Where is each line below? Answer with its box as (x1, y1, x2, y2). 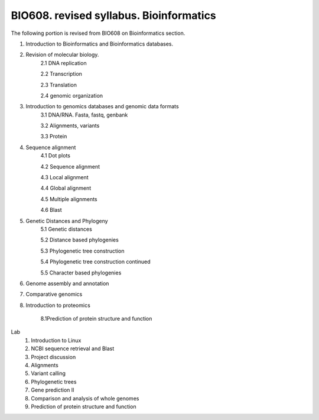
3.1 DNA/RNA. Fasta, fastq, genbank (40, 111, 128, 118)
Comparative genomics (25, 290, 83, 298)
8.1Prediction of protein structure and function (40, 315, 152, 322)
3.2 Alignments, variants (40, 122, 100, 130)
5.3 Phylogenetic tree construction (40, 247, 125, 254)
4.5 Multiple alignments (40, 195, 97, 202)
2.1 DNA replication (40, 59, 87, 66)
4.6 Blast (40, 206, 62, 214)
